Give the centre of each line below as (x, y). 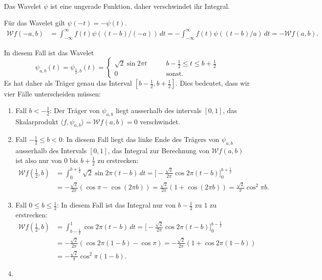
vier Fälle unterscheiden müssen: (53, 94)
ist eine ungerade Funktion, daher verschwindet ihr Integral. (140, 6)
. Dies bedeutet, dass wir (213, 83)
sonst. (175, 74)
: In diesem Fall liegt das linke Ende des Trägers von (141, 139)
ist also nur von (39, 160)
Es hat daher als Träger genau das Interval (68, 83)
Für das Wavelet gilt (35, 22)
